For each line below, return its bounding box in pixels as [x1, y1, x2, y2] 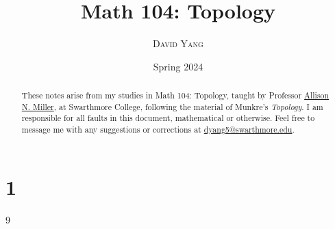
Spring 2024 [153, 59, 203, 73]
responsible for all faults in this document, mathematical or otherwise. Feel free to [21, 112, 315, 124]
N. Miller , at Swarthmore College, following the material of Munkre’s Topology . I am [21, 100, 323, 112]
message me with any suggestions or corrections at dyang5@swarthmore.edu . [21, 124, 295, 135]
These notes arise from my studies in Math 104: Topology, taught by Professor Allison [21, 90, 330, 101]
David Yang [153, 36, 203, 51]
